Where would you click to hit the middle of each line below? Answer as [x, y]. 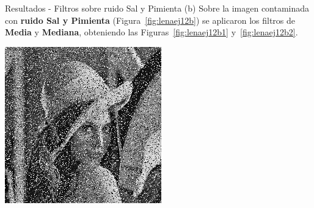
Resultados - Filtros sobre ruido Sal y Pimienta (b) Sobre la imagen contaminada [157, 8]
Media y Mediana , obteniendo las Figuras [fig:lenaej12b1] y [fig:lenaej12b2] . [152, 32]
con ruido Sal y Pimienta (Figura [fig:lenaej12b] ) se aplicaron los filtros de [150, 20]
